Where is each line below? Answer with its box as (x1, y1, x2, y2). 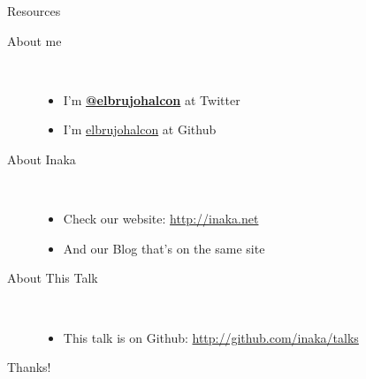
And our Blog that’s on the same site (63, 239, 265, 257)
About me (7, 31, 62, 49)
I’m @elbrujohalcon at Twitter (63, 90, 240, 109)
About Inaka (7, 149, 76, 168)
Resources (7, 2, 61, 19)
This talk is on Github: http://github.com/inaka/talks (63, 328, 359, 346)
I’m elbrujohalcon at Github (63, 120, 217, 139)
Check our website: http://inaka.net (63, 209, 259, 228)
